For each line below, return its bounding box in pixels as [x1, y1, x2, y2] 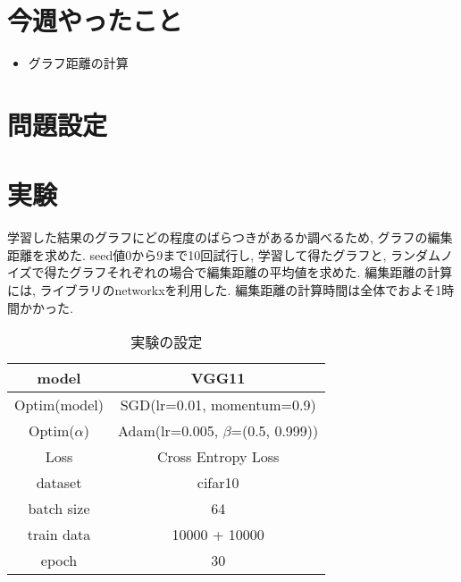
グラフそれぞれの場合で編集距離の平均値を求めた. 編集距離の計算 [69, 263, 453, 282]
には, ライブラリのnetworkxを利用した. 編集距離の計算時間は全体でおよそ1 [7, 281, 442, 299]
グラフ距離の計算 [28, 54, 129, 72]
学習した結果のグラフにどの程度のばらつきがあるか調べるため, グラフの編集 [7, 228, 453, 247]
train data [27, 524, 91, 545]
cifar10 [197, 472, 239, 493]
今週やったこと [7, 2, 183, 38]
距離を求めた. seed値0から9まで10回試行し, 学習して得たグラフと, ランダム [7, 245, 440, 264]
